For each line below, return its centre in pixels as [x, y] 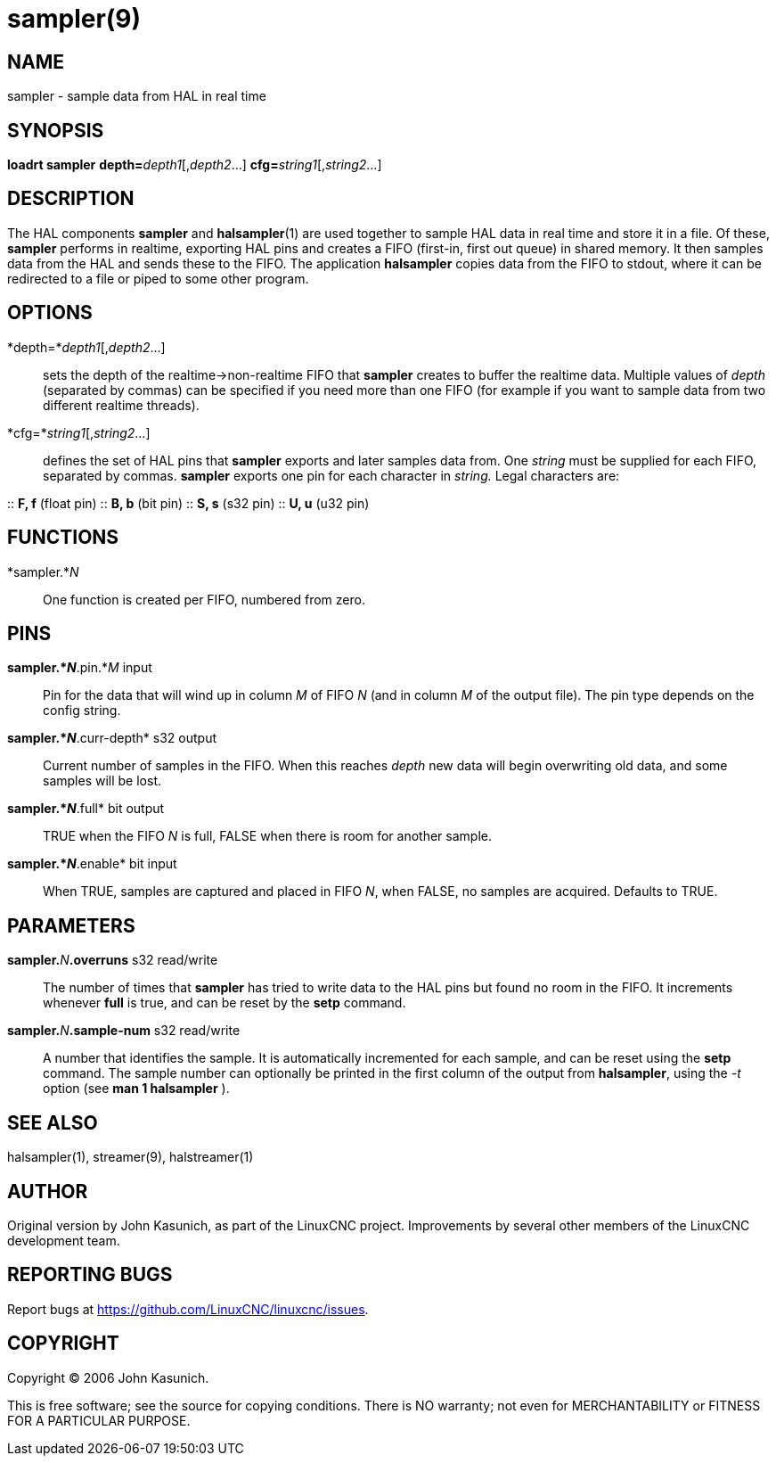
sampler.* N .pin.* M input [80, 668]
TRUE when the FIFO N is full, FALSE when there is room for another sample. [267, 836]
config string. [82, 711]
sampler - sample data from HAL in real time [137, 96]
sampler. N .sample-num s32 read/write [124, 1031]
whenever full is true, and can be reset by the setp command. [225, 1003]
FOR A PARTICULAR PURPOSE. [99, 1420]
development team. [64, 1240]
